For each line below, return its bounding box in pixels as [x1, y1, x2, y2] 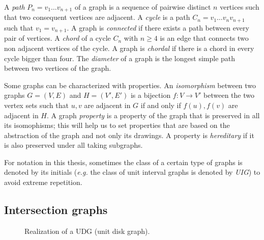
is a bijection [130, 90, 171, 100]
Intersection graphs [4, 202, 108, 218]
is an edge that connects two [160, 33, 249, 43]
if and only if [140, 99, 181, 110]
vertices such [220, 2, 259, 12]
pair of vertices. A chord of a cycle [4, 33, 111, 43]
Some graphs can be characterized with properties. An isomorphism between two [4, 79, 256, 90]
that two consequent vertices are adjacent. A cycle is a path [4, 12, 190, 22]
